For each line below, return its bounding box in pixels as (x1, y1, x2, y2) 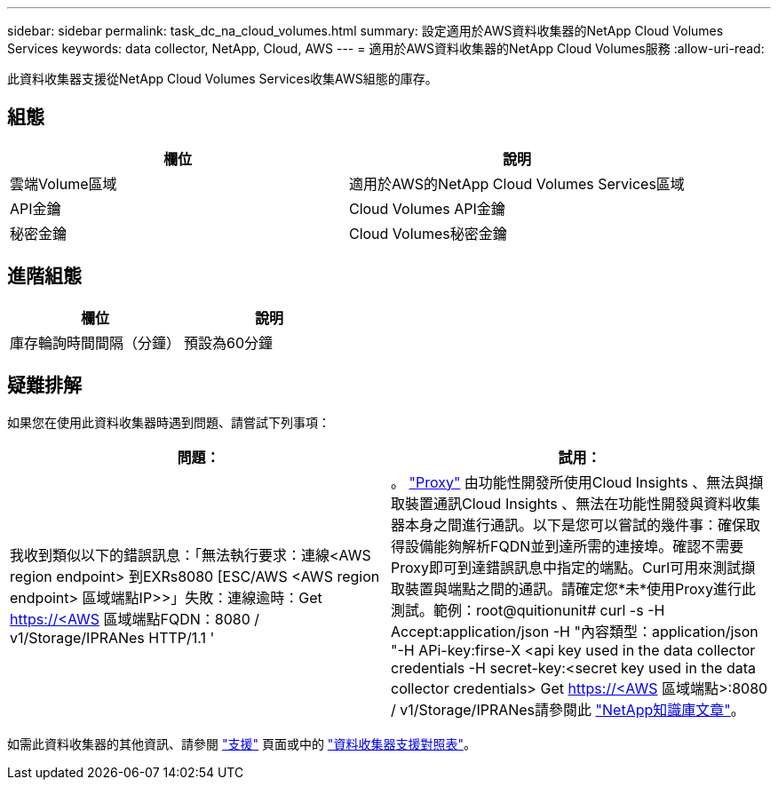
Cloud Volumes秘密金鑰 (348, 224, 507, 242)
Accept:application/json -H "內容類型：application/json (391, 622, 758, 640)
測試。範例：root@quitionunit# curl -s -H (391, 600, 665, 619)
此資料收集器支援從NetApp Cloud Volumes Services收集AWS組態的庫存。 (7, 71, 438, 86)
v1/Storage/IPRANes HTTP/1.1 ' (10, 628, 215, 647)
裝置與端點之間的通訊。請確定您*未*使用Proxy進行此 (405, 579, 756, 598)
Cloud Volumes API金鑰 (348, 199, 505, 218)
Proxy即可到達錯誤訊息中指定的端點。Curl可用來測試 (391, 558, 742, 576)
